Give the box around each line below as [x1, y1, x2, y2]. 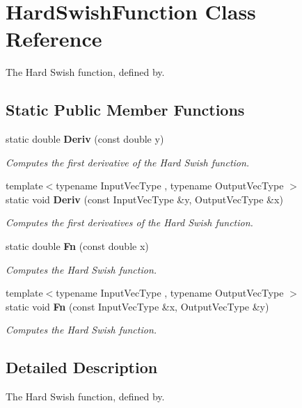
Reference [6, 24, 102, 53]
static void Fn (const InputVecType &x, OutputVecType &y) [6, 299, 269, 313]
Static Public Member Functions [6, 99, 245, 120]
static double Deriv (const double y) [6, 132, 164, 146]
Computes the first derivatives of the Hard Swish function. [6, 215, 253, 230]
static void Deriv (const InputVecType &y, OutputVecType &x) [6, 191, 283, 206]
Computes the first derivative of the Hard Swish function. [6, 155, 250, 169]
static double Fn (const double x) [6, 239, 149, 253]
